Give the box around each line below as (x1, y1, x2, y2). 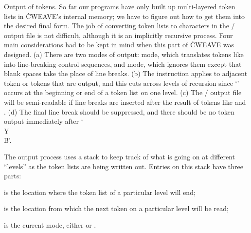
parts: (4, 171, 21, 181)
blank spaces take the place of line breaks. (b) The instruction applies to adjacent (4, 68, 248, 78)
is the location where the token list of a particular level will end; (4, 187, 196, 197)
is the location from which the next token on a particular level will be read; (4, 203, 229, 214)
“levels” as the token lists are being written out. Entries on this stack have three (4, 161, 244, 171)
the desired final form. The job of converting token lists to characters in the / (4, 20, 235, 31)
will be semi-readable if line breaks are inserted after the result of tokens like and (4, 97, 246, 107)
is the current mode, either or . (4, 219, 96, 230)
